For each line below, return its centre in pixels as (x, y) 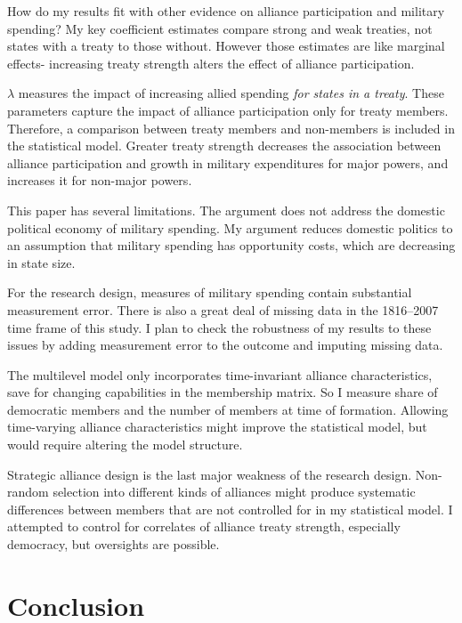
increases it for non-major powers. (100, 180)
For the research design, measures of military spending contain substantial (210, 292)
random (28, 492)
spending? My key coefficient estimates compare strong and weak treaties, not (220, 28)
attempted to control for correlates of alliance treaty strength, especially (204, 526)
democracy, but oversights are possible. (113, 544)
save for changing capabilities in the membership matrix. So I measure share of (223, 392)
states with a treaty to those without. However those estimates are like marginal (226, 46)
